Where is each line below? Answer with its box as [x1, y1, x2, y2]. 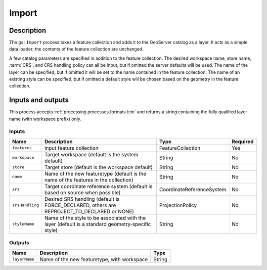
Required [231, 138, 254, 145]
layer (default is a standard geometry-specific [44, 221, 151, 227]
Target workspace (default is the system [44, 151, 138, 158]
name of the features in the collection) [44, 176, 133, 183]
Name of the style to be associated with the [44, 214, 146, 221]
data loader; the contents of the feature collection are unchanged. [9, 46, 143, 52]
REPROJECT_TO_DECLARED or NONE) [44, 208, 134, 215]
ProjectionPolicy [159, 202, 197, 209]
